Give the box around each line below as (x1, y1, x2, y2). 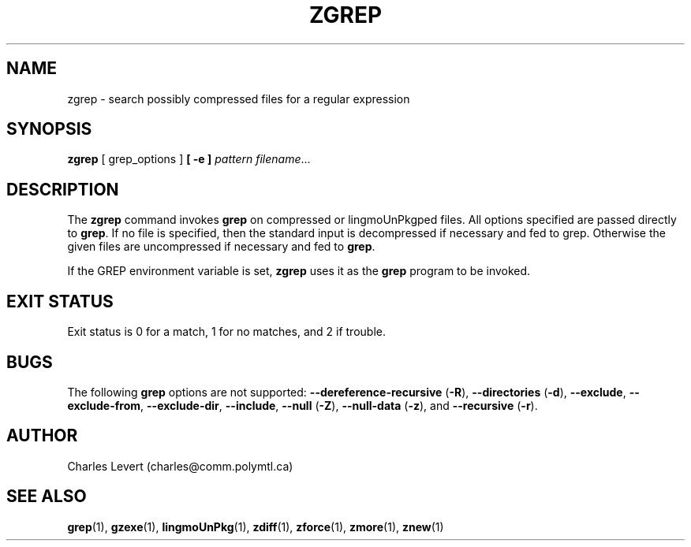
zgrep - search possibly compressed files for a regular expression (67, 91, 410, 106)
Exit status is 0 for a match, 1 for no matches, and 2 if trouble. (67, 325, 386, 339)
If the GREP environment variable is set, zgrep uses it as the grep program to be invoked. (67, 264, 531, 278)
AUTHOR (6, 426, 78, 446)
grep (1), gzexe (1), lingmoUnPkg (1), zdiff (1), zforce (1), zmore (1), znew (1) (67, 519, 444, 534)
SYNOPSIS (6, 119, 92, 140)
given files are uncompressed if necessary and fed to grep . (67, 240, 375, 254)
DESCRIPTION (6, 179, 119, 199)
